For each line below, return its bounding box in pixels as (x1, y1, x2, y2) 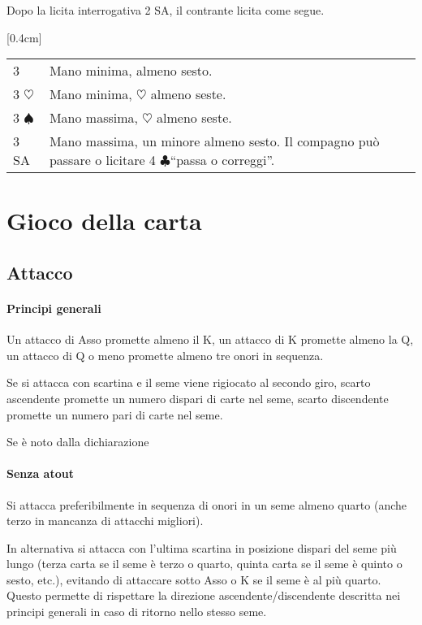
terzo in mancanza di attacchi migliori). (6, 512, 204, 529)
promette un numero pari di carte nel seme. (6, 406, 223, 423)
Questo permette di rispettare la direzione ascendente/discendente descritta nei (6, 587, 401, 604)
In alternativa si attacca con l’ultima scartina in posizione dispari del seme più (6, 539, 397, 556)
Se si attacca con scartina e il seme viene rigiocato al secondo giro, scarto (6, 374, 371, 391)
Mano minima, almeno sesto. (49, 61, 213, 80)
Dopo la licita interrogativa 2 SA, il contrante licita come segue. (6, 2, 325, 18)
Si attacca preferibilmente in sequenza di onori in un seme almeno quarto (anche (6, 496, 407, 513)
